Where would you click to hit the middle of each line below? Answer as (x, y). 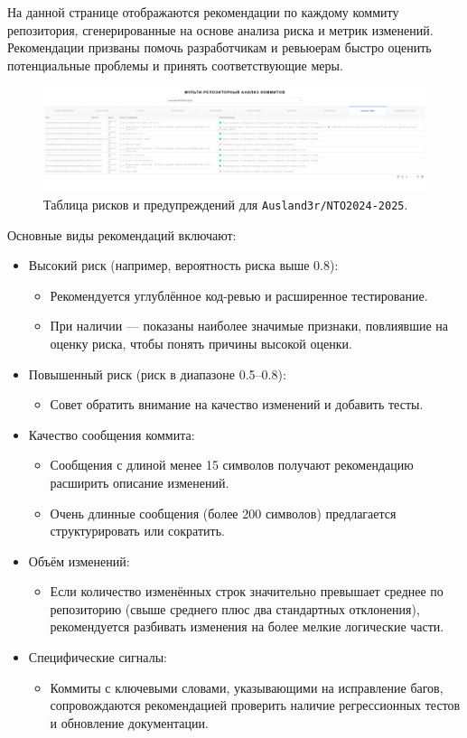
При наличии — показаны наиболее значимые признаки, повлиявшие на (249, 326)
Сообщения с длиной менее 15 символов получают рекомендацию (232, 465)
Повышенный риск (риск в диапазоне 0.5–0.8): (157, 374)
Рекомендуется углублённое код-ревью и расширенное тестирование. (239, 295)
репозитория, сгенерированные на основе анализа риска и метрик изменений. (220, 29)
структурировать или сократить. (137, 531)
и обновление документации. (129, 722)
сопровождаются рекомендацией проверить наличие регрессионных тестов (255, 705)
